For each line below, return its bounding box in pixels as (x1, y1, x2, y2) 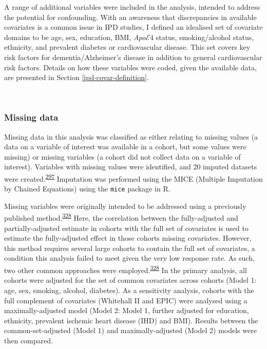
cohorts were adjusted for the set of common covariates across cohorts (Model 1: (4, 275, 257, 285)
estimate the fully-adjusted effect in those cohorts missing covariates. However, (4, 232, 252, 243)
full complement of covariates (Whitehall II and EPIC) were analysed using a (4, 295, 247, 305)
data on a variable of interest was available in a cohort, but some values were (4, 141, 246, 152)
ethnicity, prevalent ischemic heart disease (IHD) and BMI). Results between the (4, 315, 258, 325)
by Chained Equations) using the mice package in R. (4, 183, 170, 194)
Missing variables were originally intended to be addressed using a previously (4, 200, 246, 211)
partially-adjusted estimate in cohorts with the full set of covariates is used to (4, 222, 249, 233)
